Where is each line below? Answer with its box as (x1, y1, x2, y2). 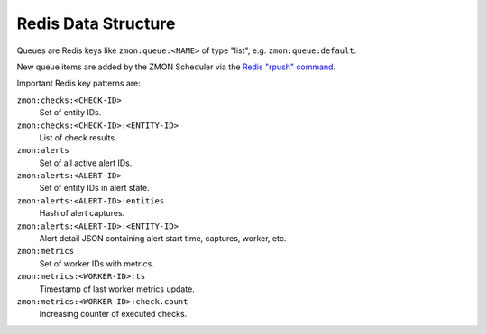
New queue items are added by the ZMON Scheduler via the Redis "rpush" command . (16, 61, 336, 72)
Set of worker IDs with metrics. (39, 257, 155, 269)
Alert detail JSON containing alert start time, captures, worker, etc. (39, 233, 287, 244)
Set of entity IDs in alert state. (39, 183, 150, 194)
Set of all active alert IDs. (39, 158, 133, 168)
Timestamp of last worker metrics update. (39, 284, 196, 294)
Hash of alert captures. (39, 208, 125, 219)
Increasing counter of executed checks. (39, 309, 188, 320)
